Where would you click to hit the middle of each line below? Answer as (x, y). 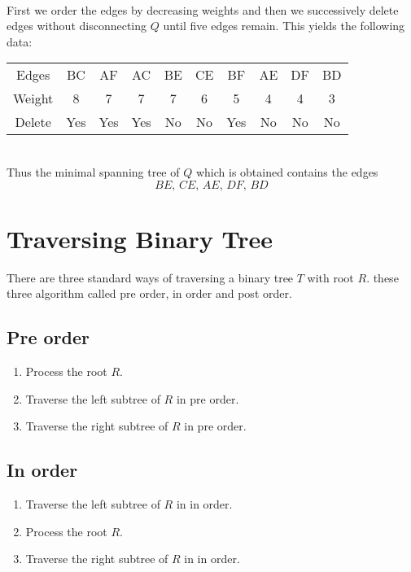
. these (383, 277)
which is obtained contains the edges (287, 171)
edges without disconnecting (77, 26)
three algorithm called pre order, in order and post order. (149, 293)
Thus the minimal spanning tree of (93, 171)
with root (330, 277)
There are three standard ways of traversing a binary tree (150, 277)
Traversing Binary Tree (140, 238)
